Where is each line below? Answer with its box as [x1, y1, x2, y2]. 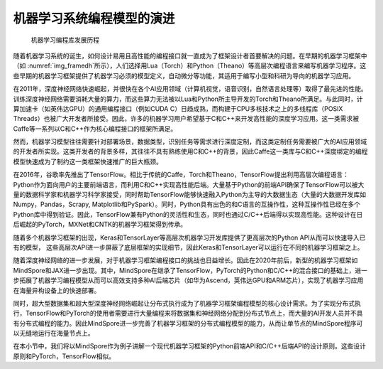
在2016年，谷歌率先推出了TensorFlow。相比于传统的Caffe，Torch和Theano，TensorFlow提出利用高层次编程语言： [13, 171, 350, 179]
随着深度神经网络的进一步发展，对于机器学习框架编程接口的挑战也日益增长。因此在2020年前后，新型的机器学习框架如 [13, 256, 358, 264]
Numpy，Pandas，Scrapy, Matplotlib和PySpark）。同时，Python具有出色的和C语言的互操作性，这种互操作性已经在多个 [13, 200, 361, 209]
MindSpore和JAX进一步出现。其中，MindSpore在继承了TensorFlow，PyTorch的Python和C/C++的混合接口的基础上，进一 [13, 266, 368, 274]
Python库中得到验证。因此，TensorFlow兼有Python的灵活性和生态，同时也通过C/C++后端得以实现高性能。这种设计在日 [13, 210, 363, 218]
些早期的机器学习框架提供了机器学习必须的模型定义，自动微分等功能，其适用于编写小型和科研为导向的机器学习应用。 [13, 71, 355, 80]
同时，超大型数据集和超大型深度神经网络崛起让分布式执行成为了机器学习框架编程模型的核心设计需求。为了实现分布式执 [13, 299, 361, 307]
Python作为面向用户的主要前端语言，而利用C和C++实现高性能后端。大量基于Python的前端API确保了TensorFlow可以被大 [13, 180, 365, 188]
